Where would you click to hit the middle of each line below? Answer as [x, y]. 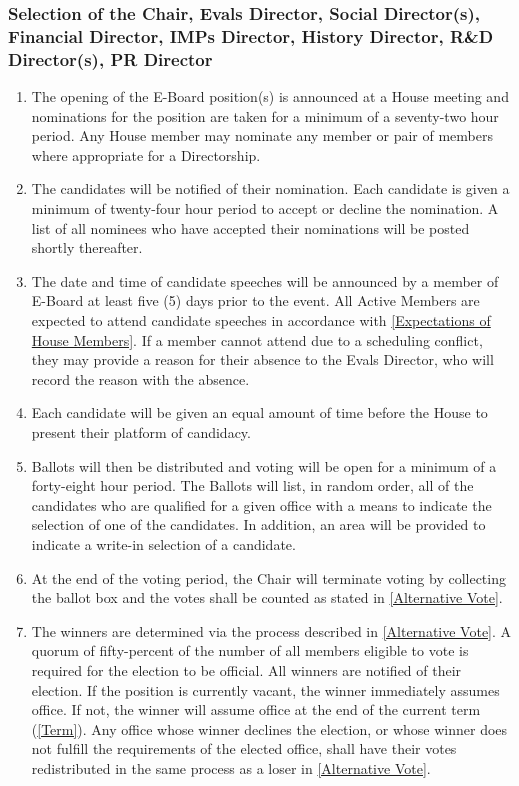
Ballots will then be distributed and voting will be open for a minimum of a [264, 465]
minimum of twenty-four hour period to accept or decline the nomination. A [265, 208]
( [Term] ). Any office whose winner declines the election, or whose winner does [269, 728]
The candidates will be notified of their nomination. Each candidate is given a [270, 188]
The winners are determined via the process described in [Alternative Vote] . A [271, 630]
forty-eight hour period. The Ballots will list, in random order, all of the [252, 485]
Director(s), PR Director [110, 58]
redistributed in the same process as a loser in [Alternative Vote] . [231, 767]
